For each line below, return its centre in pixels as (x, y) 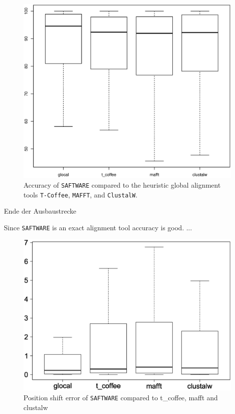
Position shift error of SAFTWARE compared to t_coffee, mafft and (121, 397)
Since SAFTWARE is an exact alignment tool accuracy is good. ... (98, 227)
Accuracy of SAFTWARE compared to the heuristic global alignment (122, 184)
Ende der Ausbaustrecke (40, 211)
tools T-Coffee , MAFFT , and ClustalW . (81, 194)
